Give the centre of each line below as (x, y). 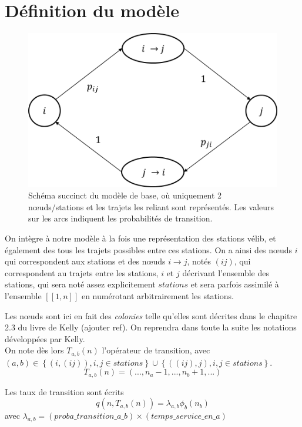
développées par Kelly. (45, 338)
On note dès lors (34, 350)
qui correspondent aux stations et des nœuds (85, 261)
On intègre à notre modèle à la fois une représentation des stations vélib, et (140, 238)
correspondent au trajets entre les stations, (82, 272)
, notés (199, 261)
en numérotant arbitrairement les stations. (157, 296)
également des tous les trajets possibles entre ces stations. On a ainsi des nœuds (149, 249)
